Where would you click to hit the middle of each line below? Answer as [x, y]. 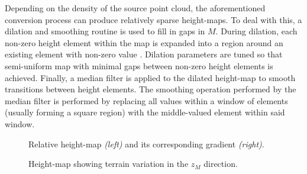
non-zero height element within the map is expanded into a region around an [144, 42]
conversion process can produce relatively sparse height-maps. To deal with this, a [153, 19]
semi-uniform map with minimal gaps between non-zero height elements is [139, 65]
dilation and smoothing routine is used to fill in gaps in [105, 31]
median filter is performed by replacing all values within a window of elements [146, 100]
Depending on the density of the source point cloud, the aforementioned [135, 8]
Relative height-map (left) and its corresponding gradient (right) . [146, 144]
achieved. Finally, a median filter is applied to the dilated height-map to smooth [150, 77]
